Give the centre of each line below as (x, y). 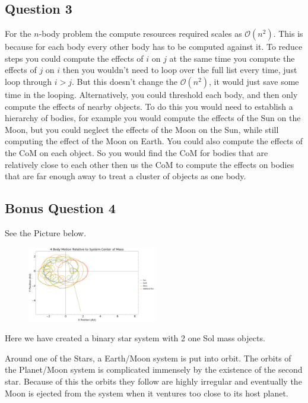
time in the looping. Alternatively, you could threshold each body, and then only (151, 94)
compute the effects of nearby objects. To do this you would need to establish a (149, 106)
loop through (28, 81)
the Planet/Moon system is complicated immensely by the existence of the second (154, 369)
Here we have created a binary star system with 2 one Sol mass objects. (135, 338)
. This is (288, 34)
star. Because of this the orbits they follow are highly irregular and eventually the (153, 381)
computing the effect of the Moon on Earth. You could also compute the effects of (154, 141)
